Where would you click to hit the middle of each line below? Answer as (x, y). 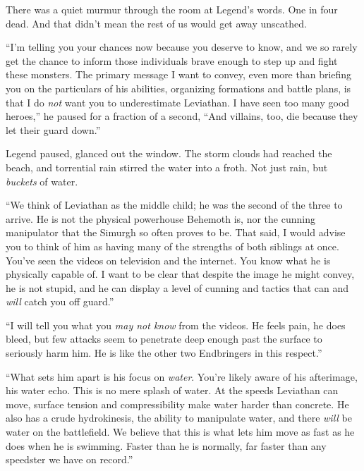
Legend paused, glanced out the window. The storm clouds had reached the (169, 153)
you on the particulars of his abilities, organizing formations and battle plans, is (178, 88)
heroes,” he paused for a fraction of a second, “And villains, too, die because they (182, 116)
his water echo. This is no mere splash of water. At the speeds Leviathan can (172, 390)
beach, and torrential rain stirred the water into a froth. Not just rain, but (167, 167)
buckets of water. (42, 181)
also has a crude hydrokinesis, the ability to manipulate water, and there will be (179, 418)
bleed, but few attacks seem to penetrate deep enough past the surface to (164, 339)
